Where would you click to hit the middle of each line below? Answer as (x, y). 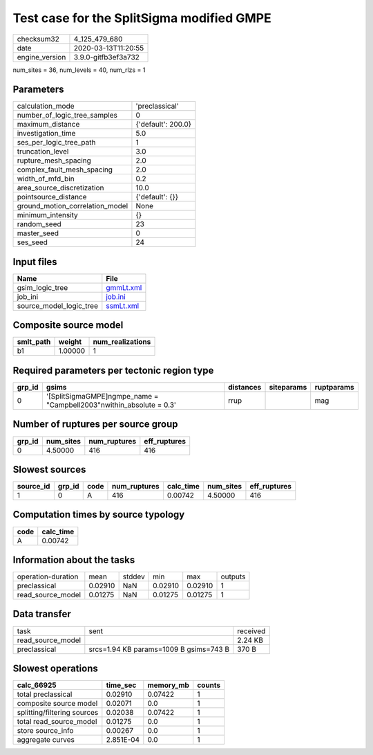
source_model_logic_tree (57, 306)
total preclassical (45, 694)
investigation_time (46, 134)
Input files (35, 262)
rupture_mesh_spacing (54, 161)
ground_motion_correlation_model (73, 206)
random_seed (39, 224)
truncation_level (43, 152)
